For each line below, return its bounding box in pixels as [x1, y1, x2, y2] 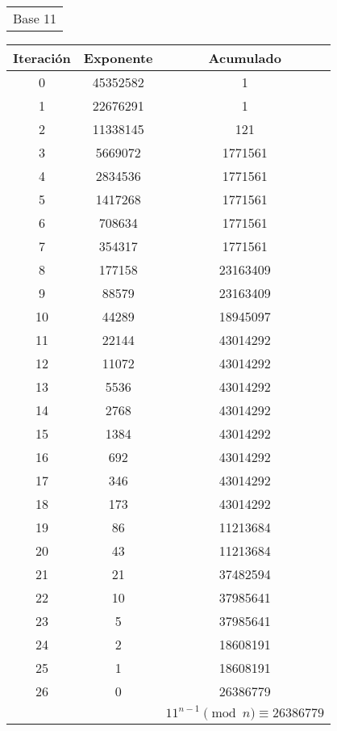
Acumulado [208, 48, 281, 67]
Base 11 [13, 9, 57, 27]
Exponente [83, 48, 153, 67]
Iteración [13, 48, 71, 67]
